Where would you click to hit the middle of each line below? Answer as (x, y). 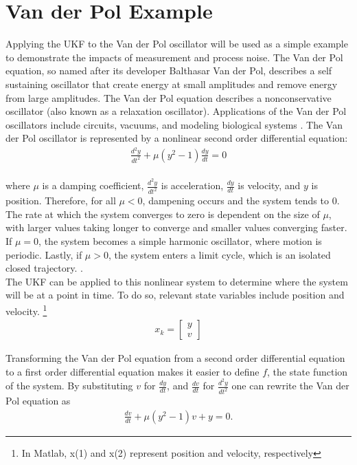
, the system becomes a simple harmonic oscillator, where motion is (180, 240)
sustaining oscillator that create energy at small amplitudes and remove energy (172, 84)
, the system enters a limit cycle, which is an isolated (219, 254)
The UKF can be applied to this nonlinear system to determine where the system (177, 281)
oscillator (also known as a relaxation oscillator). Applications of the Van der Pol (176, 111)
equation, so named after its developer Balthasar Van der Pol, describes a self (169, 71)
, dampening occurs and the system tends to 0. (241, 201)
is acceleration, (192, 185)
